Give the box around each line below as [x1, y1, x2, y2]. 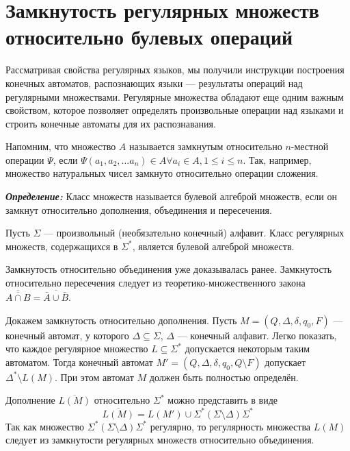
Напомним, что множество [5, 139, 116, 154]
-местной [291, 139, 329, 154]
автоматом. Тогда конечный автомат [5, 354, 153, 369]
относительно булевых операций [5, 23, 293, 51]
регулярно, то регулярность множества [150, 419, 311, 433]
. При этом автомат [54, 369, 134, 384]
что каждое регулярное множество [5, 341, 148, 356]
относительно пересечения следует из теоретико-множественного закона [5, 276, 306, 290]
